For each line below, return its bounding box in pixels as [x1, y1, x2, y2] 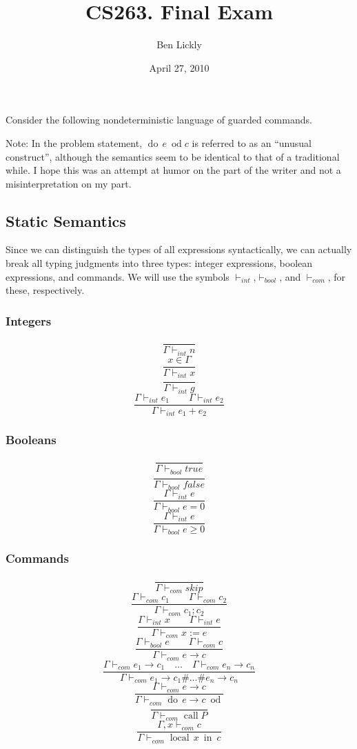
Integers [6, 312, 52, 329]
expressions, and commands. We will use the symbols [6, 269, 229, 283]
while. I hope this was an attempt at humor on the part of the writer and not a [6, 163, 341, 177]
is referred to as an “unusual [192, 135, 312, 150]
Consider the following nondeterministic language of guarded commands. [6, 112, 312, 127]
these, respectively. [6, 283, 85, 297]
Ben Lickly [156, 37, 202, 52]
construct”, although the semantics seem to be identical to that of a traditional [6, 149, 340, 163]
